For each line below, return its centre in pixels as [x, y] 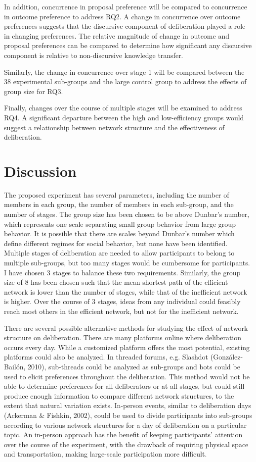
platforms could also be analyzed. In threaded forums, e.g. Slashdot [106, 357]
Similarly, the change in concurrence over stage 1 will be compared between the [124, 72]
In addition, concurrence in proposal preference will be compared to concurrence [126, 6]
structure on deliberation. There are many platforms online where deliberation [123, 337]
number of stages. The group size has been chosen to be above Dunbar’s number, [127, 214]
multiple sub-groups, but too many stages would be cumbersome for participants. [127, 262]
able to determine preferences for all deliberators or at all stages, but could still [124, 386]
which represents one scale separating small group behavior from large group [120, 224]
